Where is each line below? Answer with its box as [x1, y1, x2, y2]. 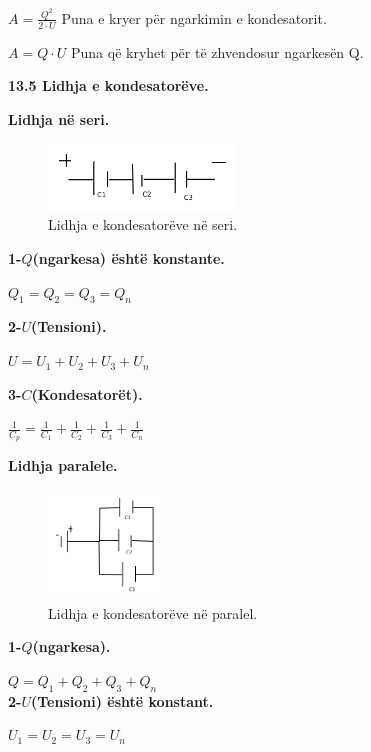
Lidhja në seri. [8, 108, 110, 129]
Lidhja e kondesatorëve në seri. [48, 214, 238, 235]
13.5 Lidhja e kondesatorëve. [8, 75, 209, 96]
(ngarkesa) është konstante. [32, 248, 225, 269]
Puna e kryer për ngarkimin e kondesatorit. [61, 7, 327, 28]
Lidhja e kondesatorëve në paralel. [48, 602, 258, 623]
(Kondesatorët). [31, 383, 143, 404]
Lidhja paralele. [8, 455, 118, 476]
